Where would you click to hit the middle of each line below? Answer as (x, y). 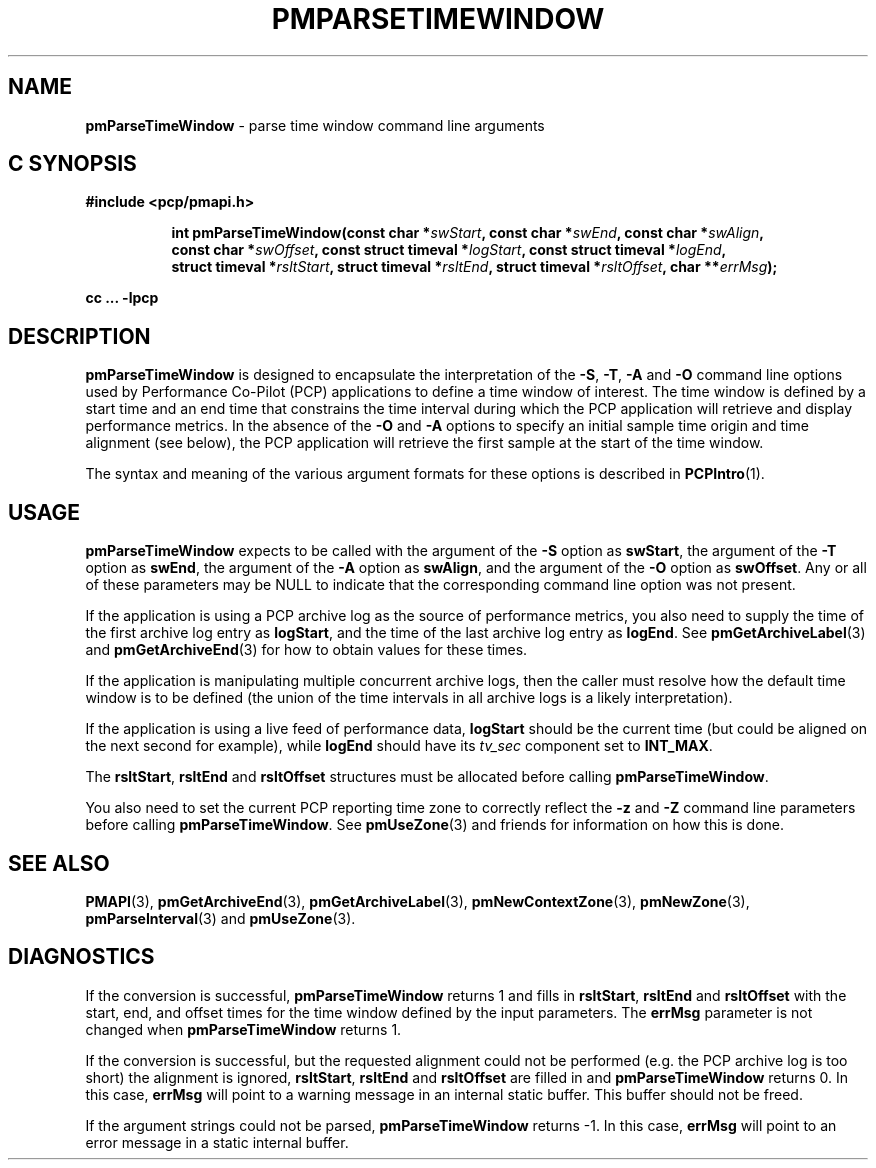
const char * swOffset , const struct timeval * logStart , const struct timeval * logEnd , (448, 250)
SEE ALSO (59, 863)
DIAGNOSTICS (81, 957)
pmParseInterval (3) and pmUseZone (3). (220, 918)
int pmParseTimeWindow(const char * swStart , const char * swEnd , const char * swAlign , (467, 233)
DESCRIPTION (79, 336)
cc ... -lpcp (122, 298)
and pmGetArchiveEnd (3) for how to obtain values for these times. (306, 650)
